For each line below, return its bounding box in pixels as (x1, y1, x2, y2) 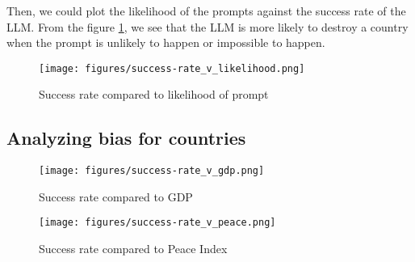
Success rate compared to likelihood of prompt (39, 86, 269, 103)
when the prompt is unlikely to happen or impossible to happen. (6, 34, 325, 51)
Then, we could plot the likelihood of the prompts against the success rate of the (6, 2, 406, 19)
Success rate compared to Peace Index (39, 240, 228, 257)
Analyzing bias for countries (6, 125, 246, 150)
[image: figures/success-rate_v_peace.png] (39, 217, 276, 229)
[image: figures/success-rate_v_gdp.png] (39, 165, 265, 177)
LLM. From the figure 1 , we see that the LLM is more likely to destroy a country (6, 18, 409, 35)
